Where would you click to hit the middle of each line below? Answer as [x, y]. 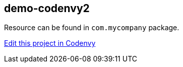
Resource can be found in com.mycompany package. [92, 28]
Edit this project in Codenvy [50, 43]
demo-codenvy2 [47, 8]
